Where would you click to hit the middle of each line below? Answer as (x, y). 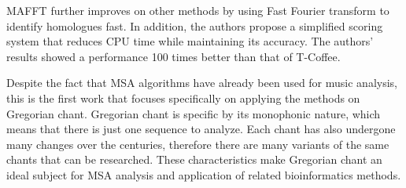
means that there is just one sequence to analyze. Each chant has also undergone (201, 129)
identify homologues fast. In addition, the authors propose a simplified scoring (195, 25)
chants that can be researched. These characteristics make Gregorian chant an (194, 159)
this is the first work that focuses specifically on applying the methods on (183, 98)
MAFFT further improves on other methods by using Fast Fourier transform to (198, 10)
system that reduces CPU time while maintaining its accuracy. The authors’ (190, 41)
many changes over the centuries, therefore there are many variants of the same (198, 144)
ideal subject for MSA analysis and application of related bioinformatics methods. (204, 174)
